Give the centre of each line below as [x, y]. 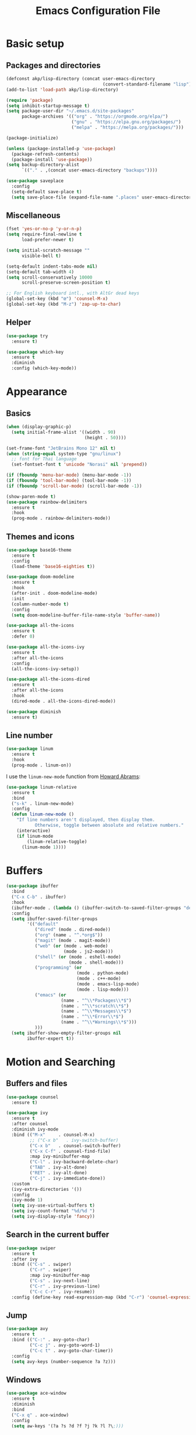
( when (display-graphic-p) [39, 427]
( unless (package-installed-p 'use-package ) [61, 148]
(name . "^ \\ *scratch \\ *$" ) [95, 1006]
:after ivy [24, 1259]
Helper [19, 322]
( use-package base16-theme [39, 550]
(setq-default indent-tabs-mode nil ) [52, 266]
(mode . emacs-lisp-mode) [108, 984]
